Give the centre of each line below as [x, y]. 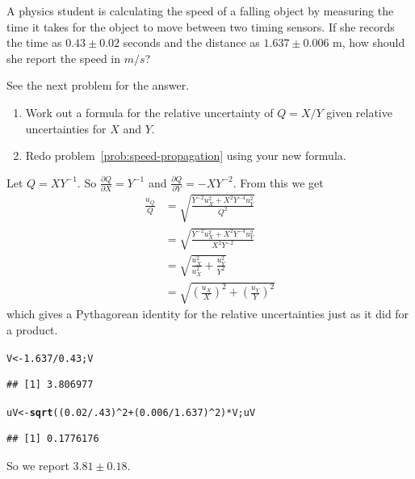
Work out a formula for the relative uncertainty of [149, 112]
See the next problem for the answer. [98, 85]
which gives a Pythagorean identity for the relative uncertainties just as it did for [208, 314]
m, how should [369, 42]
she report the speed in [64, 58]
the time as [34, 42]
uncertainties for [66, 128]
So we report [38, 466]
